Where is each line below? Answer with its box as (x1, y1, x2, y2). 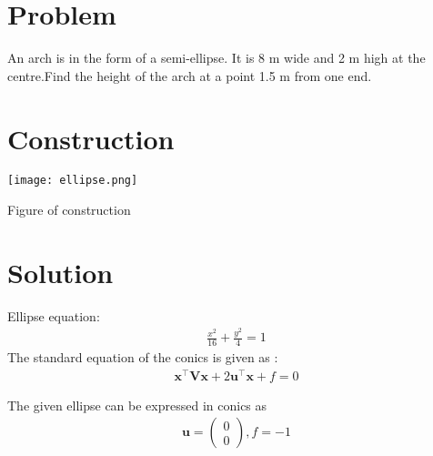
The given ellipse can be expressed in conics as (7, 395, 267, 414)
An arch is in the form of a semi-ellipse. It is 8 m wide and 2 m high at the (7, 48, 426, 67)
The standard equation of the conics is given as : (7, 348, 278, 367)
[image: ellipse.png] (7, 174, 138, 187)
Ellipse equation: (7, 306, 100, 325)
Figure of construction (7, 200, 131, 219)
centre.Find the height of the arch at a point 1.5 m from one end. (7, 66, 372, 85)
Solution (7, 253, 114, 290)
